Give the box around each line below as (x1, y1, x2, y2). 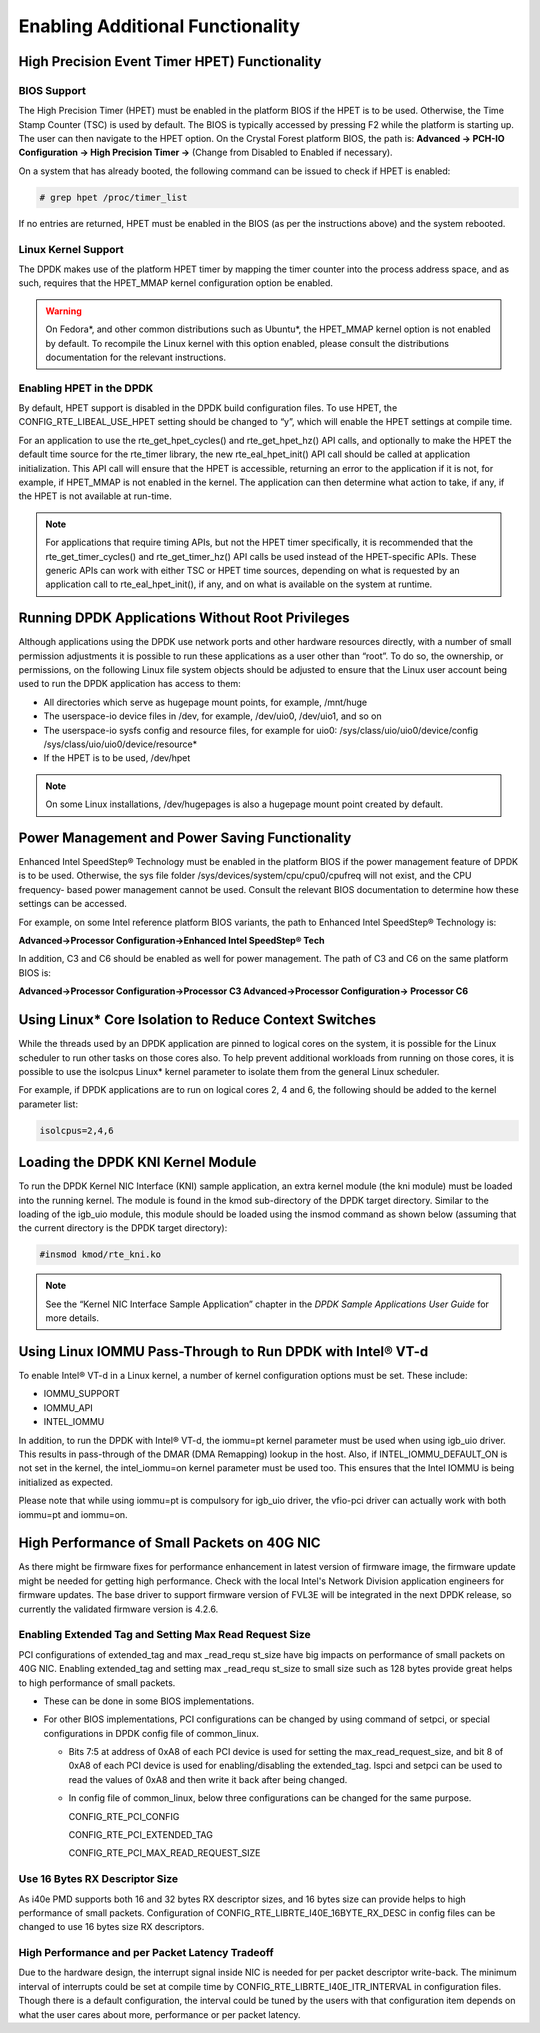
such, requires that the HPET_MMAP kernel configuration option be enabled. (18, 277, 334, 289)
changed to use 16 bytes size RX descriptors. (18, 1921, 205, 1933)
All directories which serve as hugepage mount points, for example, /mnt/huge (43, 696, 368, 708)
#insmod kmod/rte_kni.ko (39, 1249, 162, 1260)
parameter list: (18, 1098, 79, 1110)
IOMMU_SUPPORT (43, 1388, 120, 1400)
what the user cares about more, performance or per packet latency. (18, 2008, 301, 2020)
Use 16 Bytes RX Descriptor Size (18, 1872, 179, 1886)
